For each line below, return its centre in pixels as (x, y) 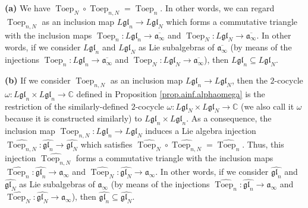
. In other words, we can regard (217, 8)
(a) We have (28, 8)
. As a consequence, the (229, 118)
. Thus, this (263, 144)
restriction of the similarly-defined (67, 106)
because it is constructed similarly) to (73, 118)
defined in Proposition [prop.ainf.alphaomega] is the (171, 93)
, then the (249, 80)
